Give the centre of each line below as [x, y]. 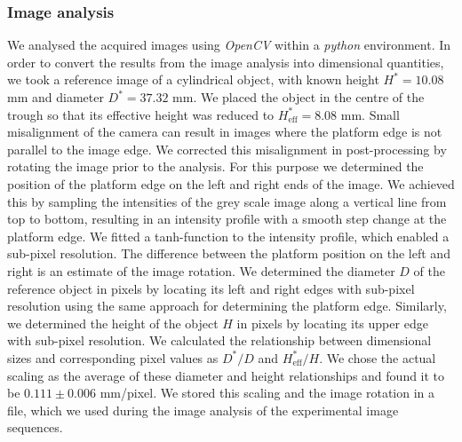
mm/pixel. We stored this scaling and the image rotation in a [267, 393]
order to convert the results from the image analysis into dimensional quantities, [226, 62]
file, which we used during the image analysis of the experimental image [203, 410]
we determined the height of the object [113, 323]
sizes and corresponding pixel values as [113, 357]
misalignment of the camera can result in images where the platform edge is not [225, 132]
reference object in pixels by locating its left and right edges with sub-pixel [211, 288]
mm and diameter [56, 97]
